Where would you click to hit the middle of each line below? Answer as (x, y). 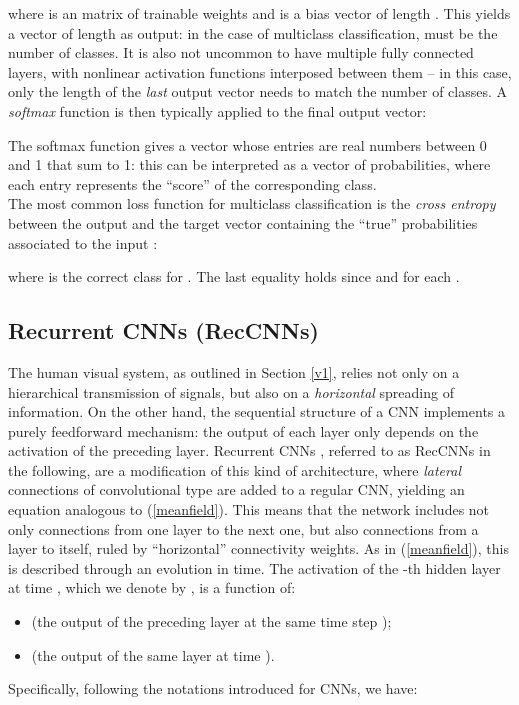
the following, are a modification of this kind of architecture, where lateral (234, 469)
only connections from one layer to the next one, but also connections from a (243, 528)
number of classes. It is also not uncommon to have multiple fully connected (241, 52)
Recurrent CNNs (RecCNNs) (163, 330)
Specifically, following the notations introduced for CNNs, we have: (213, 688)
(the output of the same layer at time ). (153, 654)
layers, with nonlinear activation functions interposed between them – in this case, (260, 71)
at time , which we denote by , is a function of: (152, 587)
